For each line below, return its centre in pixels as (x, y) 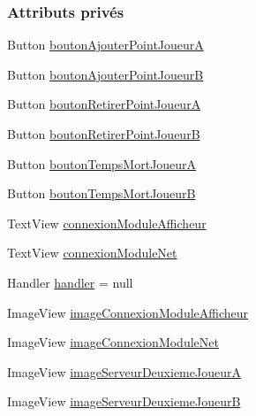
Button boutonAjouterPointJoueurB (105, 74)
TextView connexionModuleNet (92, 253)
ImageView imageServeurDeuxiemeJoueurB (124, 401)
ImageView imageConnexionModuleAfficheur (128, 312)
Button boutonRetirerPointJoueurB (104, 134)
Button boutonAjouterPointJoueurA (105, 45)
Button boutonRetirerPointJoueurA (104, 104)
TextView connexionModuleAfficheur (107, 223)
